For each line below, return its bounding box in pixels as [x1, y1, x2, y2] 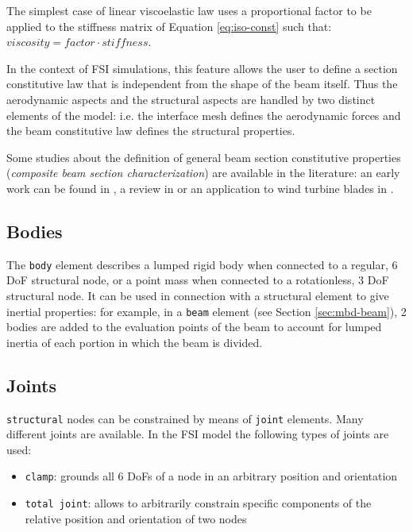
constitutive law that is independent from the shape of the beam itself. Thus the [6, 75, 398, 92]
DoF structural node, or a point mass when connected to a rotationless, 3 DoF [6, 272, 389, 288]
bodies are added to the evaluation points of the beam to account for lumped [6, 318, 382, 335]
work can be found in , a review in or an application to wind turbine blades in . [6, 179, 394, 196]
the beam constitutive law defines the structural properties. [6, 122, 295, 139]
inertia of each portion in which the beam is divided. [6, 333, 263, 350]
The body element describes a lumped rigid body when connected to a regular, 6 [6, 256, 398, 272]
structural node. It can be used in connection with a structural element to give [6, 287, 389, 303]
